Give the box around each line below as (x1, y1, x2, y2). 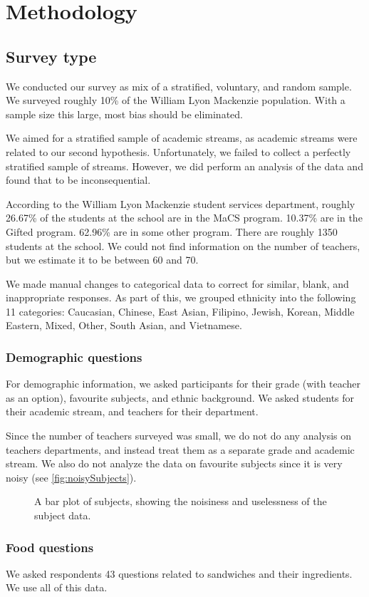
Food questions (6, 538, 94, 556)
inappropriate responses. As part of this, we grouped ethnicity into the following (6, 290, 356, 305)
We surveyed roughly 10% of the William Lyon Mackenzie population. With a (6, 93, 345, 108)
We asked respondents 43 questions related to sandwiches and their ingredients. (6, 566, 353, 581)
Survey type (6, 45, 97, 67)
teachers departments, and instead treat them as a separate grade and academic (6, 442, 355, 457)
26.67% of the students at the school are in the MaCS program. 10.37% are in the (6, 210, 363, 225)
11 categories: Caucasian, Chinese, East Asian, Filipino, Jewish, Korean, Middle (6, 303, 355, 318)
